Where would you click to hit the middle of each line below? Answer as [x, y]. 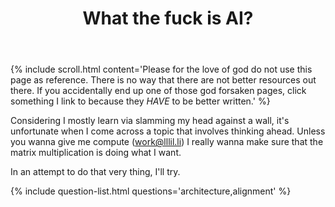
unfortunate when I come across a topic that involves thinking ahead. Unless [168, 131]
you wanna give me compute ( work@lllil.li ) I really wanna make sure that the [167, 142]
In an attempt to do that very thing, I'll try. [95, 172]
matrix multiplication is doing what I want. [96, 153]
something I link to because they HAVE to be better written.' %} [140, 101]
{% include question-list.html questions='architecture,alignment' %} [151, 191]
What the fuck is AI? [168, 18]
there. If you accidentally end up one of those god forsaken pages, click [158, 91]
